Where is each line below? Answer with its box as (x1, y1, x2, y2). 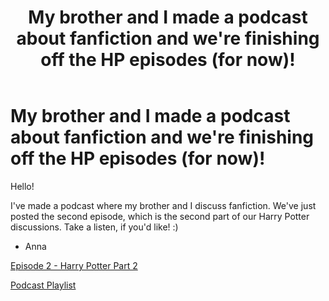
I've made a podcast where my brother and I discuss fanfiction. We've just (10, 199, 317, 211)
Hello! (10, 180, 35, 192)
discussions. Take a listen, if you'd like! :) (10, 221, 179, 233)
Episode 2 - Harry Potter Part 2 (10, 259, 138, 271)
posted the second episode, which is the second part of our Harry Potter (10, 210, 310, 222)
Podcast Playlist (10, 279, 77, 291)
